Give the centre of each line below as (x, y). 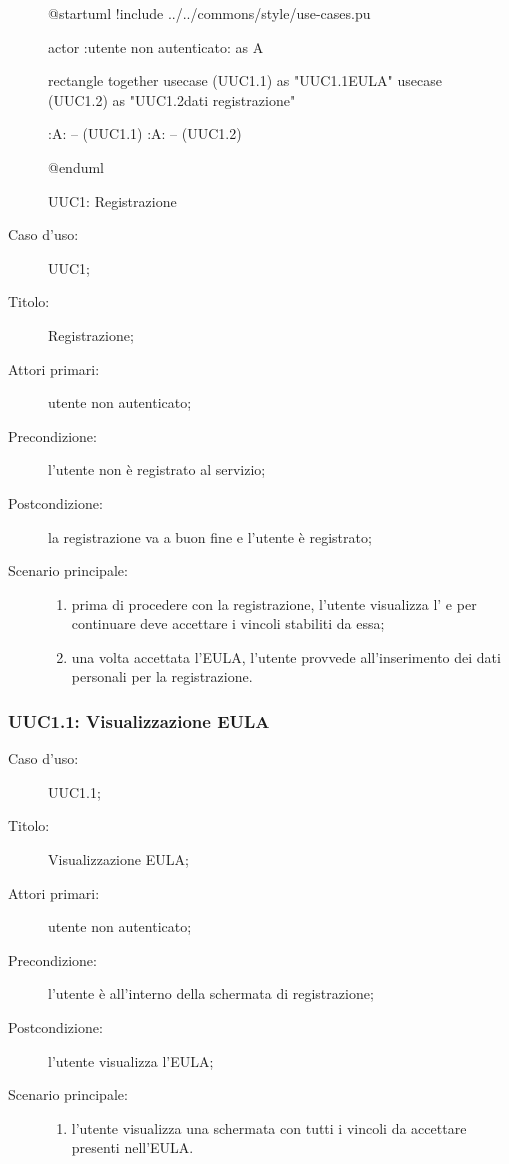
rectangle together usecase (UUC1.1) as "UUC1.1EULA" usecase (245, 80)
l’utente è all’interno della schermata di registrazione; (211, 993)
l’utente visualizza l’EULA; (131, 1060)
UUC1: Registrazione (112, 200)
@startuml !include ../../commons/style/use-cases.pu (209, 13)
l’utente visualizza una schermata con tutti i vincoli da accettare (269, 1127)
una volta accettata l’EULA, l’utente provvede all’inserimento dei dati (286, 656)
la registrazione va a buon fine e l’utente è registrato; (210, 536)
